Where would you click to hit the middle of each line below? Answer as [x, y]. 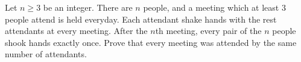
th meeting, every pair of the [208, 31]
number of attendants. [46, 54]
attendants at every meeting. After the [76, 31]
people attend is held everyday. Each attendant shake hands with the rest [141, 19]
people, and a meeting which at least [211, 7]
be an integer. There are [88, 7]
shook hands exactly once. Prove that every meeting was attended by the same [151, 42]
